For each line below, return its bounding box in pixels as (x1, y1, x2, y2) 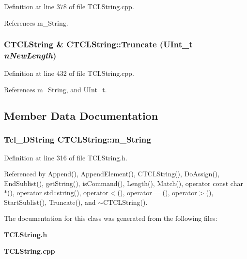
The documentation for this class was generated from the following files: (4, 213, 217, 223)
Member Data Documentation (4, 108, 158, 123)
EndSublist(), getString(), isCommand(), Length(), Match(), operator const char (4, 178, 243, 188)
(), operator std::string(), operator (7, 187, 108, 198)
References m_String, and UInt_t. (4, 84, 107, 94)
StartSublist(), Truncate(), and (4, 197, 96, 207)
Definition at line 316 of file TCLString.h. (4, 152, 127, 162)
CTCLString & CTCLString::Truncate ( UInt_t (4, 38, 193, 50)
